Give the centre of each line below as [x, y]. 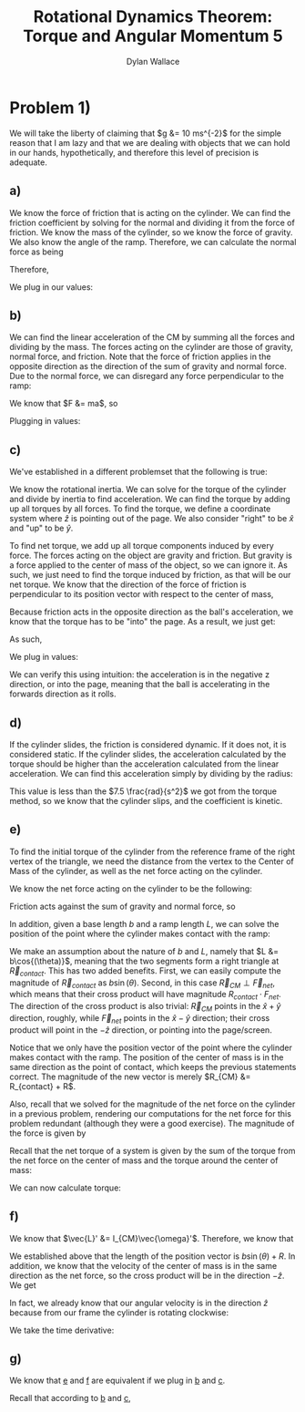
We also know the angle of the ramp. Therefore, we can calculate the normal [153, 242]
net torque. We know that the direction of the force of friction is [128, 584]
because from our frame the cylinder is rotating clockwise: [119, 1312]
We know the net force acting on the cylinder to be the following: [131, 888]
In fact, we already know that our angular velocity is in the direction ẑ [139, 1303]
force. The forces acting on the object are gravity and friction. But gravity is [151, 556]
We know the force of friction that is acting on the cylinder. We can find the [150, 212]
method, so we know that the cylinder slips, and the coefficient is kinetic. [146, 800]
